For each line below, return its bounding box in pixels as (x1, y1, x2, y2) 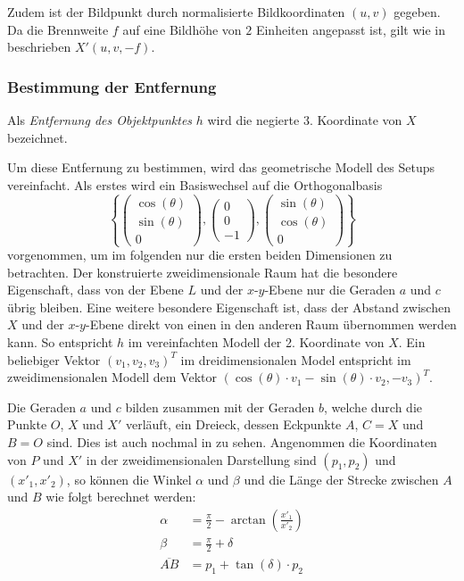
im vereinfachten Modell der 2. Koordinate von (128, 333, 385, 351)
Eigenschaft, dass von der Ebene (7, 280, 184, 299)
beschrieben (7, 37, 71, 56)
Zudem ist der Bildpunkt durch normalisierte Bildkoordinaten (7, 3, 345, 21)
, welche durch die (323, 397, 423, 416)
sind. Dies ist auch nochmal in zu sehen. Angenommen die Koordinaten (46, 432, 437, 451)
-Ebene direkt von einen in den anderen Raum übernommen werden (85, 315, 457, 334)
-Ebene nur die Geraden (264, 280, 396, 299)
